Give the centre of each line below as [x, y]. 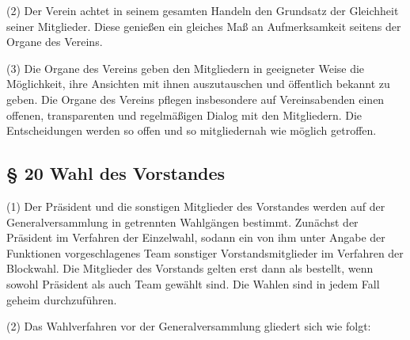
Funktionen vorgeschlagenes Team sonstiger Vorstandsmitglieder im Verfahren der [205, 252]
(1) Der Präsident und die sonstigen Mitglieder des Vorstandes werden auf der [196, 206]
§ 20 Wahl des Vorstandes [116, 173]
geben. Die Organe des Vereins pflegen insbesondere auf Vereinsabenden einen [196, 99]
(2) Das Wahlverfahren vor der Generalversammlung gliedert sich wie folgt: [189, 326]
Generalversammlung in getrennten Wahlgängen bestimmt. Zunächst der [182, 222]
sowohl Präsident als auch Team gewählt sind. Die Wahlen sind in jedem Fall [193, 283]
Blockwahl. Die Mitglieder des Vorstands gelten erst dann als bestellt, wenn [190, 268]
